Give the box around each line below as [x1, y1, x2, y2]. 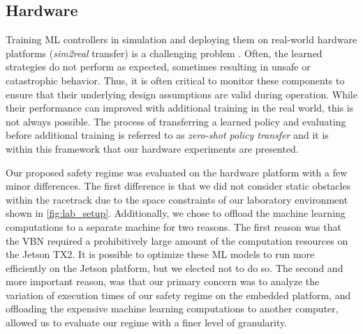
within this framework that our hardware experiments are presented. [6, 141, 299, 155]
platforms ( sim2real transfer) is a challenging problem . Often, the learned [6, 45, 323, 60]
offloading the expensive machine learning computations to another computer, [6, 301, 339, 316]
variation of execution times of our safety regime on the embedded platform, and [6, 287, 351, 302]
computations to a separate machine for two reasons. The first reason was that [6, 219, 341, 234]
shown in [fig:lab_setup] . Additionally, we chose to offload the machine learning [6, 206, 346, 220]
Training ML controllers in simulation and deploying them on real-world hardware [6, 32, 357, 47]
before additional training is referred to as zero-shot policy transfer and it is [6, 128, 329, 142]
